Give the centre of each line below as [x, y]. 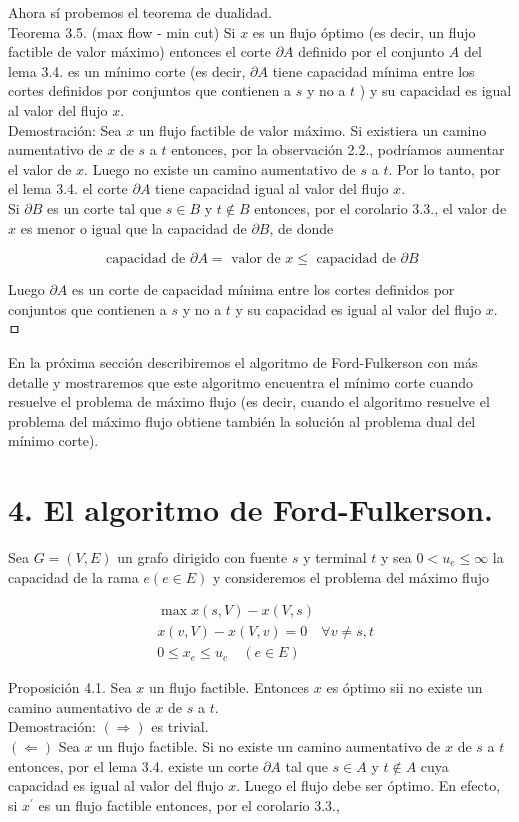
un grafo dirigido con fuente [202, 557]
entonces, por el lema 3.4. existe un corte [133, 765]
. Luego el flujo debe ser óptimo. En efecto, [368, 785]
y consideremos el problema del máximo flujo [351, 576]
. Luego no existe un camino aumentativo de [220, 168]
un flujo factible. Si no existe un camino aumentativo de [269, 746]
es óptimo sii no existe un [404, 687]
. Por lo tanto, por [444, 168]
